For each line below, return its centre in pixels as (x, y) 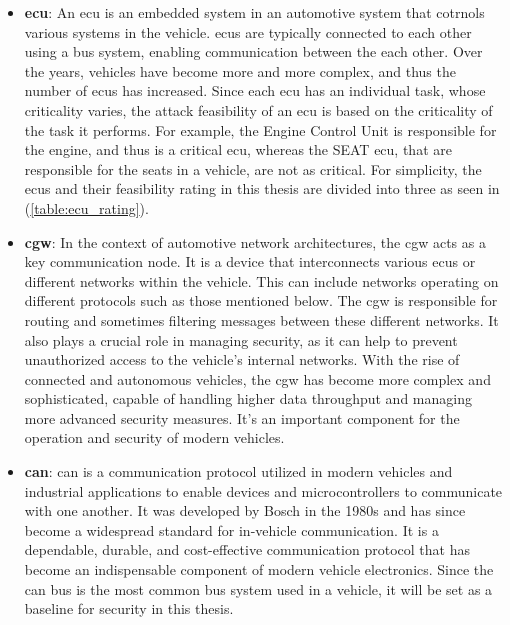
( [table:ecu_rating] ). (86, 207)
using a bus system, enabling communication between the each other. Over (253, 51)
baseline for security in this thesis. (129, 608)
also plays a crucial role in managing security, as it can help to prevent (241, 339)
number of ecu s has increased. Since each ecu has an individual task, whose (255, 90)
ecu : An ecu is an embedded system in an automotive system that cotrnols (254, 12)
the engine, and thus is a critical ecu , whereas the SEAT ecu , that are (238, 149)
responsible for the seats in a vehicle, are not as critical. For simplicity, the (253, 168)
